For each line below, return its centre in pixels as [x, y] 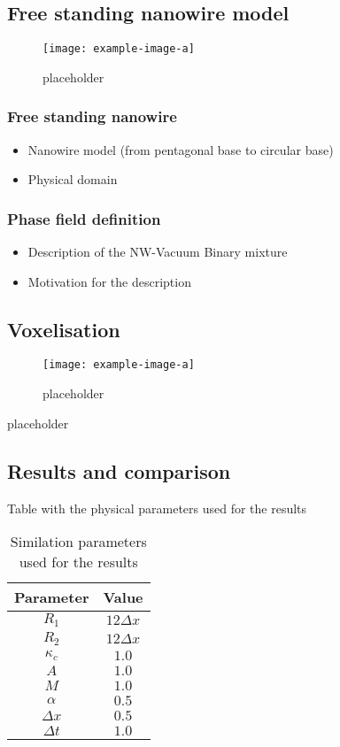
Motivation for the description [109, 281]
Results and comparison [119, 470]
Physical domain [73, 179]
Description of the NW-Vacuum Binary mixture [158, 252]
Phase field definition [84, 218]
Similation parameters [78, 542]
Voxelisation [64, 329]
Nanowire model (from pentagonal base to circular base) [181, 149]
